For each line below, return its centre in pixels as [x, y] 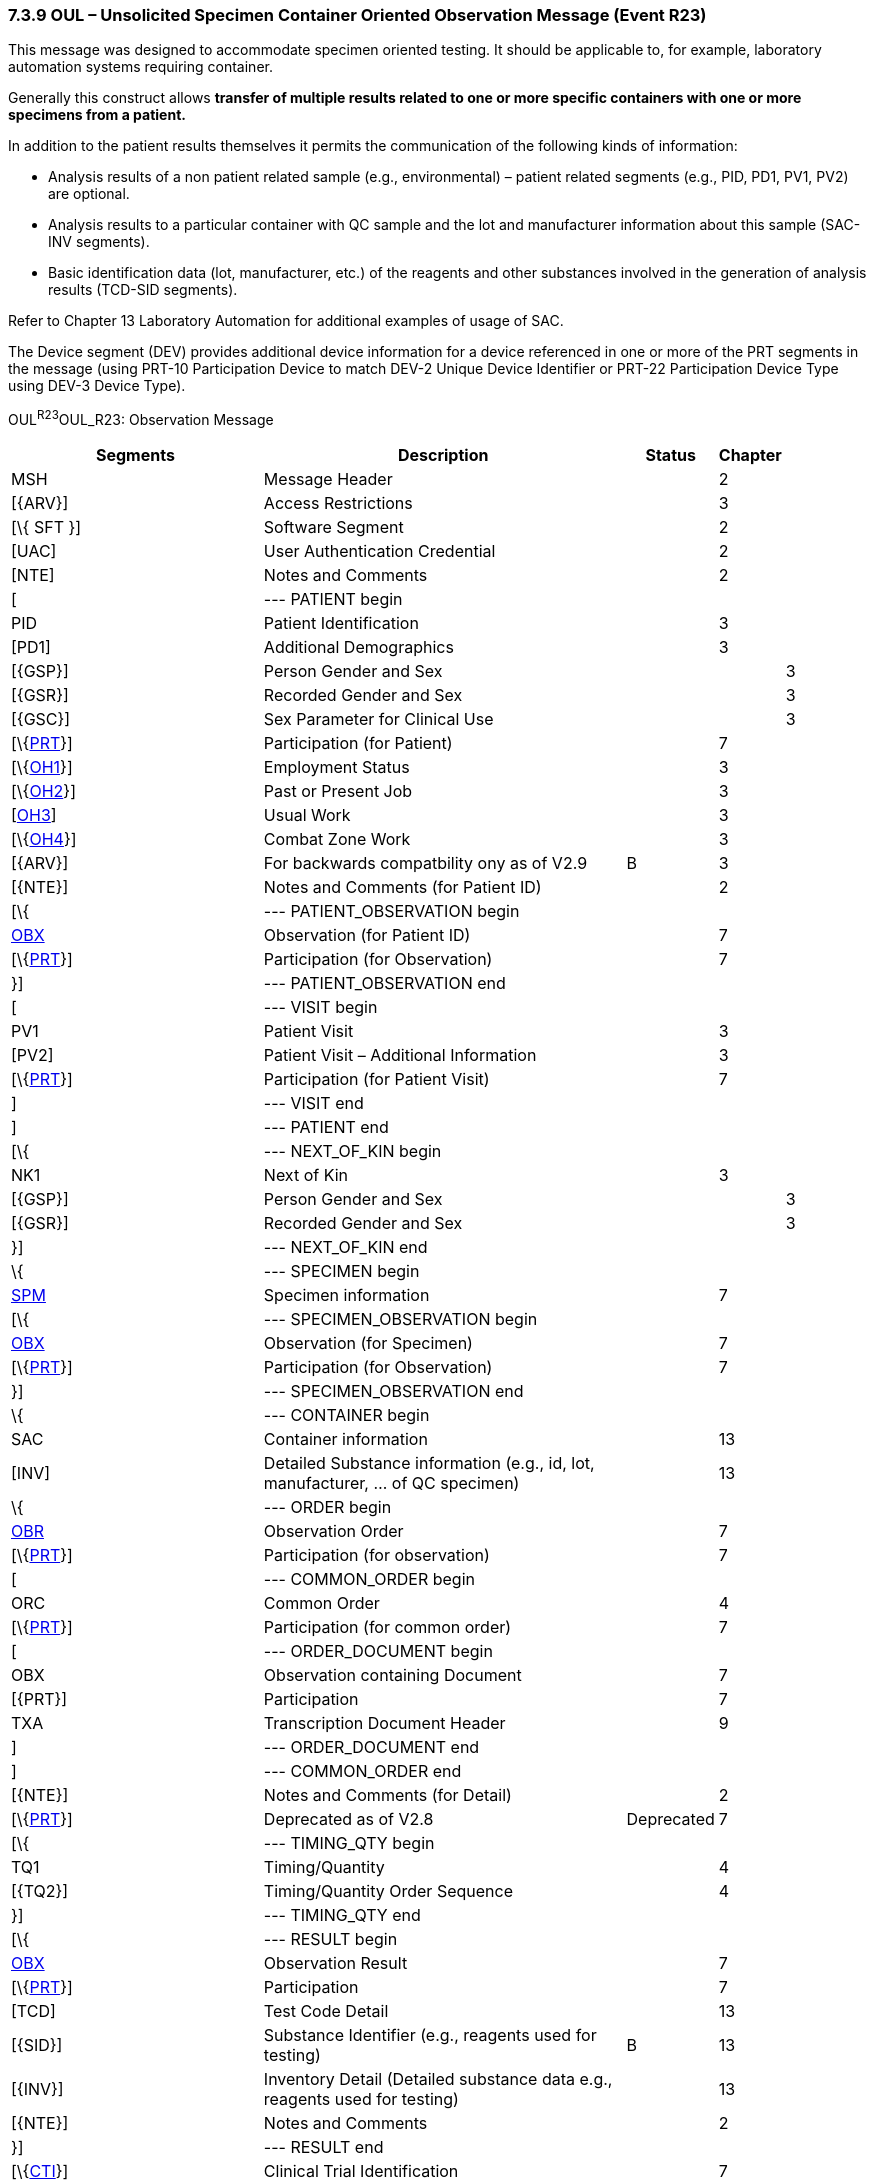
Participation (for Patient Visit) [376, 1079]
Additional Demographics [358, 647]
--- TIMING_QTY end [342, 1915]
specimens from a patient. [97, 115]
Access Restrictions [338, 503]
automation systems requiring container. [140, 67]
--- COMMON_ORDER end [362, 1771]
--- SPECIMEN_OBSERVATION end [393, 1391]
